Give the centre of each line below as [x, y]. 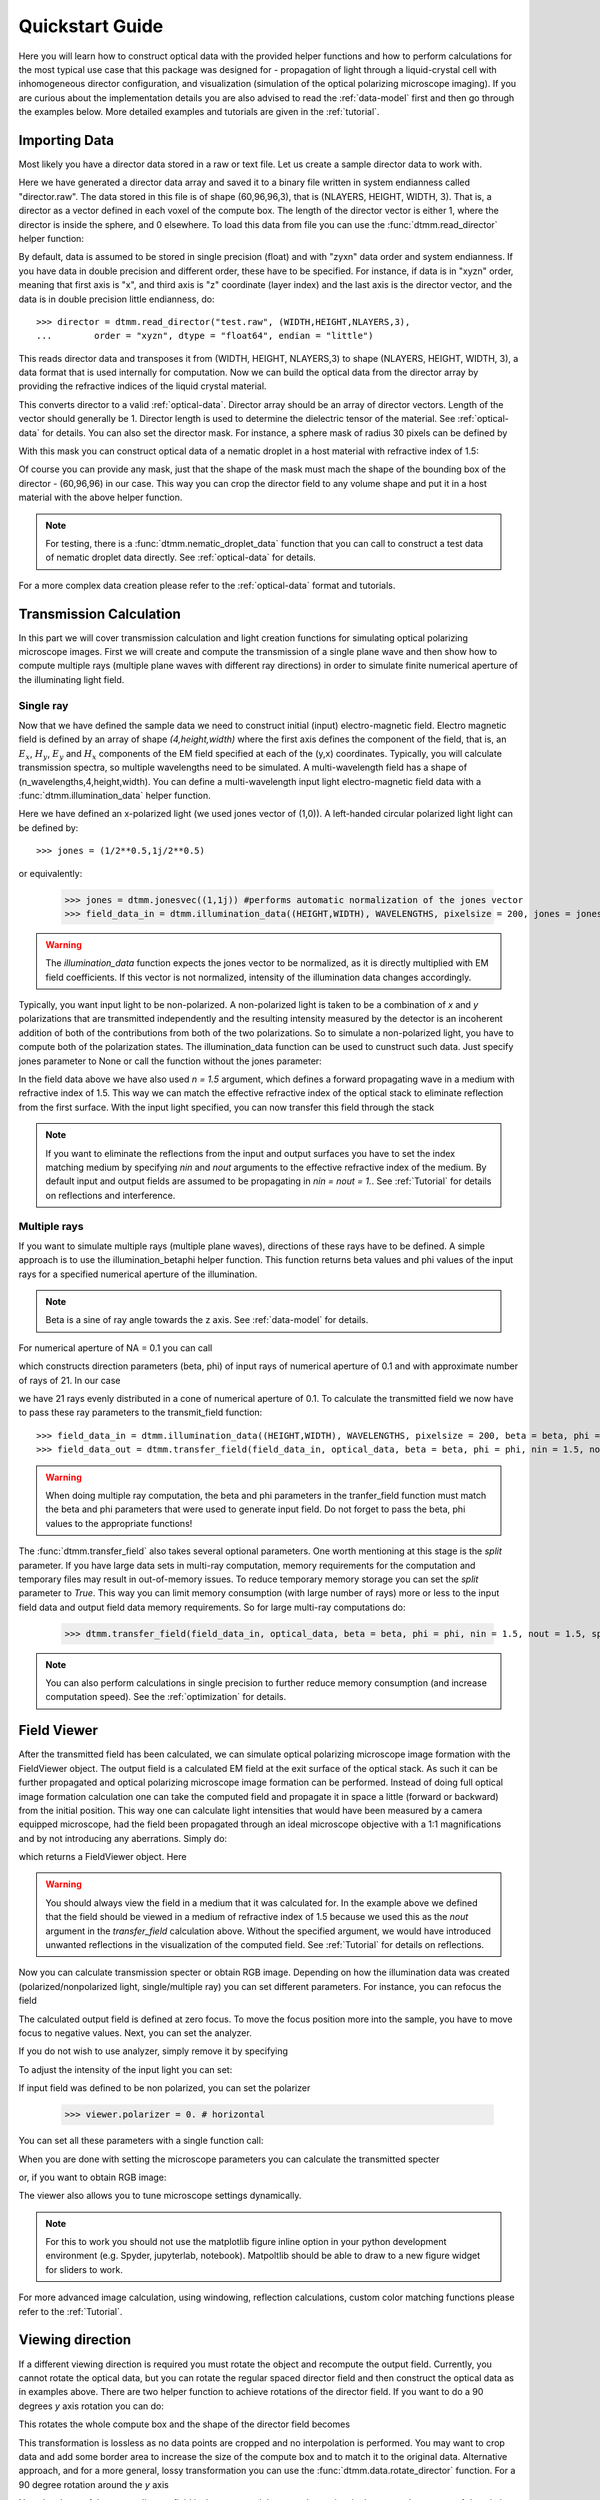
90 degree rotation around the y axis [94, 2484]
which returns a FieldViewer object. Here [102, 1857]
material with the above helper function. [100, 497]
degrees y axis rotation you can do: [91, 2406]
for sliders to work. [84, 2269]
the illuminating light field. [71, 679]
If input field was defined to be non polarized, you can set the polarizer [164, 2088]
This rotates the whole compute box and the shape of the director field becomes [184, 2424]
